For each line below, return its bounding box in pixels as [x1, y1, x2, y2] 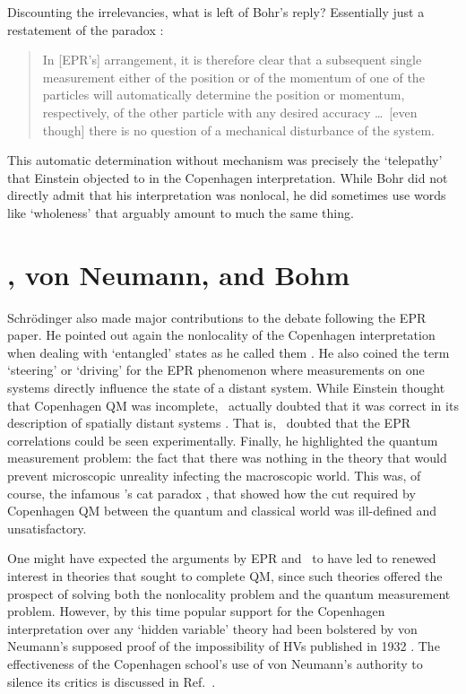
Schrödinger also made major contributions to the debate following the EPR [7, 308, 427, 326]
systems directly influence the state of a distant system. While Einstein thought [7, 378, 445, 397]
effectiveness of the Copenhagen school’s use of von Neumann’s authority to [7, 654, 423, 672]
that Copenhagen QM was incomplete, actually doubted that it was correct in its [7, 395, 459, 414]
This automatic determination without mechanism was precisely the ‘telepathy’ [7, 151, 443, 169]
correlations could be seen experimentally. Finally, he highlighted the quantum [7, 430, 438, 449]
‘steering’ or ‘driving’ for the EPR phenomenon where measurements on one [7, 360, 425, 379]
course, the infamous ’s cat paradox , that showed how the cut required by [7, 483, 416, 502]
